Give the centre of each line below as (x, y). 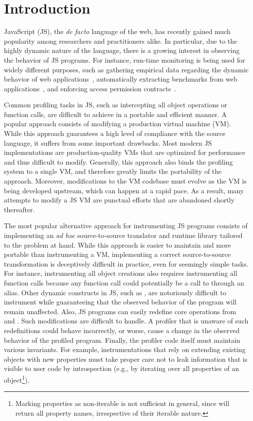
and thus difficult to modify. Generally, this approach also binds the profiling (118, 161)
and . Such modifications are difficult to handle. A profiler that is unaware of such (126, 321)
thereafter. (19, 209)
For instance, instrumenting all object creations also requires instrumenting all (121, 273)
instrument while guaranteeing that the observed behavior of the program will (120, 302)
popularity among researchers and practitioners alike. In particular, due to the (121, 41)
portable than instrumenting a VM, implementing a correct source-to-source (117, 254)
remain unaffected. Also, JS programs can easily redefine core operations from (120, 311)
